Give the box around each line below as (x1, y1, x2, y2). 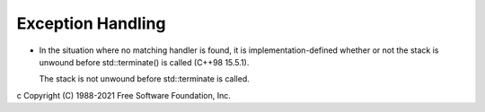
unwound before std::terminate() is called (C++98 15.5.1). (39, 56, 250, 67)
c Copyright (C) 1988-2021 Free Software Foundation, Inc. (16, 90, 231, 100)
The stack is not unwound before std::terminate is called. (39, 73, 251, 84)
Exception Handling (16, 13, 166, 33)
